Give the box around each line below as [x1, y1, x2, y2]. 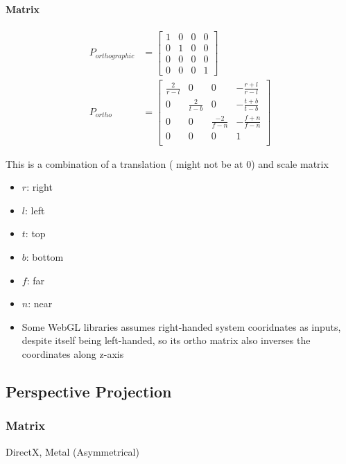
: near [28, 296, 53, 311]
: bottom [26, 249, 64, 264]
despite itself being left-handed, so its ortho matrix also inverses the [21, 333, 311, 347]
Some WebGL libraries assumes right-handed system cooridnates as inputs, [21, 319, 341, 334]
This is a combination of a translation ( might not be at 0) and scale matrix [6, 156, 329, 171]
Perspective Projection [6, 380, 172, 402]
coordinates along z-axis [21, 346, 124, 361]
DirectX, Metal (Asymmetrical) [6, 444, 139, 458]
